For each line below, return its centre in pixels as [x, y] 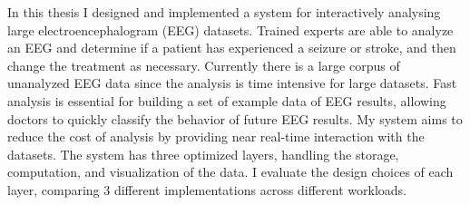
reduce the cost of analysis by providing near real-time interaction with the [216, 137]
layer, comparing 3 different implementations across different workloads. [207, 189]
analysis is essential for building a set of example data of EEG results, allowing [227, 100]
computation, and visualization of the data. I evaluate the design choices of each [230, 172]
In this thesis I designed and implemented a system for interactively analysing [224, 12]
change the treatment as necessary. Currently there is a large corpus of [204, 65]
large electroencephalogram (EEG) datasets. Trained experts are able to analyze [230, 29]
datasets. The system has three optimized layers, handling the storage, [203, 154]
